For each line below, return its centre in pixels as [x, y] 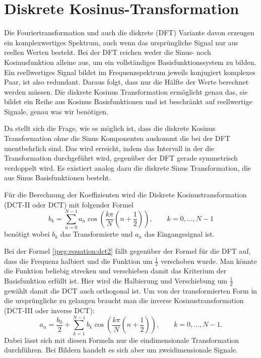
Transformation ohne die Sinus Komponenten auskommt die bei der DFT [117, 138]
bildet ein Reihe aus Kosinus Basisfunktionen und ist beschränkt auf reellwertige [128, 101]
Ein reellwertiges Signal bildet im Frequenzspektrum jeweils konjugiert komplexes [130, 72]
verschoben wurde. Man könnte [209, 261]
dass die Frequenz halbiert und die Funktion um [78, 261]
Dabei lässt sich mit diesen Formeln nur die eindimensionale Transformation [122, 340]
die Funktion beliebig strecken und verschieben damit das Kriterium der [115, 271]
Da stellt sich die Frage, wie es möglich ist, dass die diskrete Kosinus [110, 128]
